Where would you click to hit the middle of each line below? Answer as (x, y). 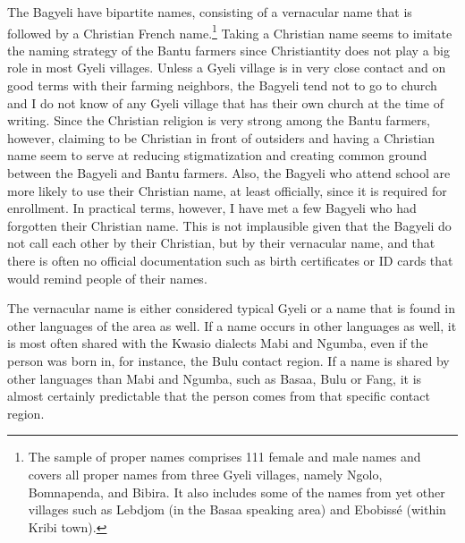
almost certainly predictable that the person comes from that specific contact (219, 396)
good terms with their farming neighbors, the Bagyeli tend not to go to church (222, 85)
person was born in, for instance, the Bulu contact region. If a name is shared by (228, 360)
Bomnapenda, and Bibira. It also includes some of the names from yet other (237, 492)
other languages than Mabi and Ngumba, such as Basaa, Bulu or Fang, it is (215, 378)
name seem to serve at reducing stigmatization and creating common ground (217, 155)
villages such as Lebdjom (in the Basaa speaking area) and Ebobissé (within (237, 509)
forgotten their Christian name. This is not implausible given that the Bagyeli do (229, 225)
